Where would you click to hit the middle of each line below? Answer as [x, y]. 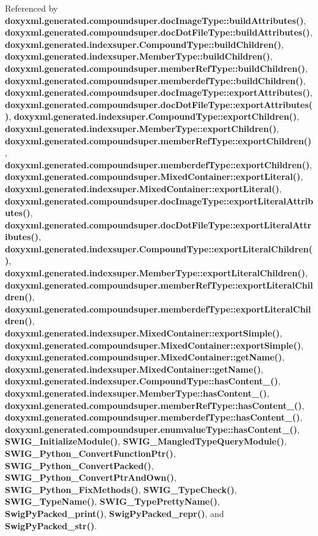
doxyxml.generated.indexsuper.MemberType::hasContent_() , [137, 393]
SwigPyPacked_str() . [51, 525]
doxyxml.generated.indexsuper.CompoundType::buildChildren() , [144, 44]
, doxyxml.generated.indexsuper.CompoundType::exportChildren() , [154, 116]
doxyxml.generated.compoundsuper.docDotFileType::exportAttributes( [159, 104]
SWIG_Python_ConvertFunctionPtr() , [90, 453]
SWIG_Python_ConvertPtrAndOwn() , [91, 477]
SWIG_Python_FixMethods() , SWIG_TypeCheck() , [121, 489]
